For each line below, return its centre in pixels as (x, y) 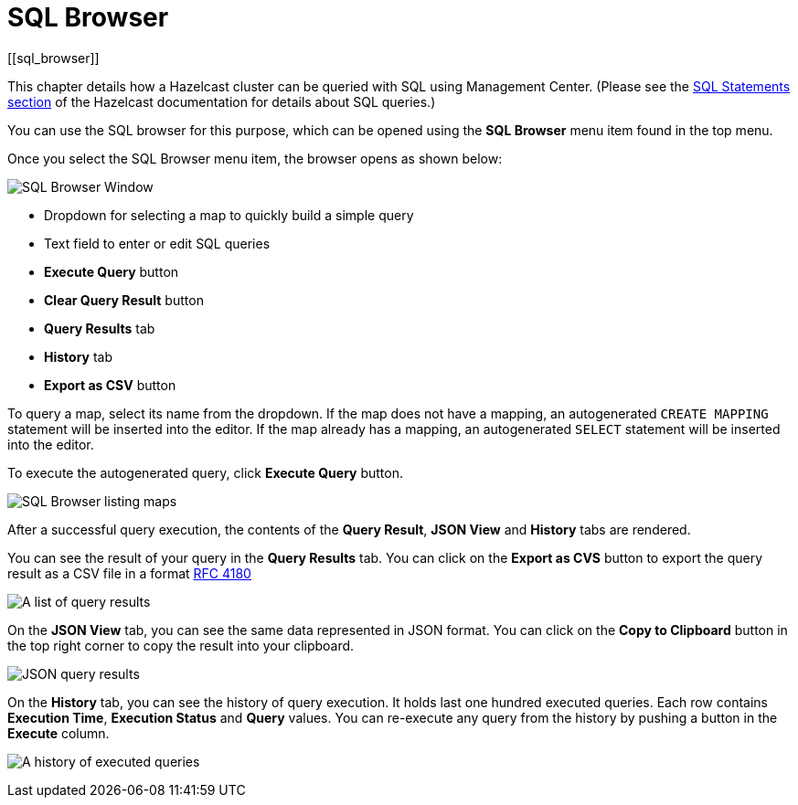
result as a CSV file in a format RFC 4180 (129, 573)
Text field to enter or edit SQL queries (157, 243)
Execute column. (59, 733)
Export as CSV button (110, 385)
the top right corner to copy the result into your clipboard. (181, 645)
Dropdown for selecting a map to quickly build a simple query (229, 215)
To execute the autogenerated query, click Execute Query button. (206, 472)
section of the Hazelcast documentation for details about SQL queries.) (222, 101)
